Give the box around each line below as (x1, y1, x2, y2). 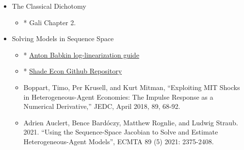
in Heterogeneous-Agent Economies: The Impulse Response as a (23, 91, 213, 102)
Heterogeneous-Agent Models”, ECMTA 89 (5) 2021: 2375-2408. (23, 136, 214, 146)
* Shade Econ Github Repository (23, 66, 122, 76)
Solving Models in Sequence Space (12, 33, 114, 44)
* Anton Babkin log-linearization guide (23, 49, 139, 60)
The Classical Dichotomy (12, 1, 86, 11)
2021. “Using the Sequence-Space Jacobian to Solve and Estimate (23, 127, 218, 137)
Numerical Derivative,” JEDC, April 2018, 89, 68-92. (23, 101, 180, 111)
